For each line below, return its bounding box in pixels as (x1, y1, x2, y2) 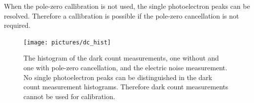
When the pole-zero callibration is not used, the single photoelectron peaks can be (4, 1, 250, 11)
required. (4, 20, 31, 30)
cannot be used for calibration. (23, 91, 115, 101)
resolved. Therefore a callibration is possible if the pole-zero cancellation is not (4, 10, 239, 21)
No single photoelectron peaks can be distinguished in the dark (23, 72, 212, 82)
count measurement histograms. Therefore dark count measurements (23, 82, 229, 92)
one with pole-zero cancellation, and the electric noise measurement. (23, 62, 228, 73)
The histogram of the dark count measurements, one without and (23, 53, 219, 63)
